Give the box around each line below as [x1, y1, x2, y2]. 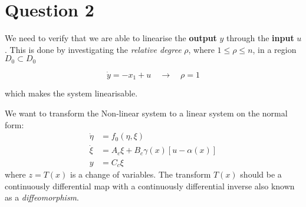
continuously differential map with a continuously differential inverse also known [5, 179, 295, 192]
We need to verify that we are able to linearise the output [5, 32, 217, 44]
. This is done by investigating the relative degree [5, 43, 182, 55]
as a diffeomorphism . [5, 191, 79, 203]
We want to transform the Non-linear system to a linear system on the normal [5, 107, 288, 119]
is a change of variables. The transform [70, 168, 211, 180]
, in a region [252, 43, 297, 55]
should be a [240, 168, 282, 180]
